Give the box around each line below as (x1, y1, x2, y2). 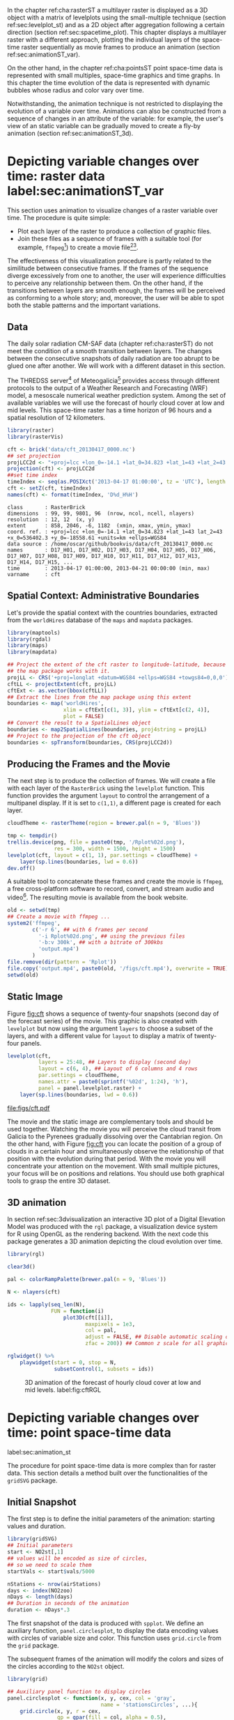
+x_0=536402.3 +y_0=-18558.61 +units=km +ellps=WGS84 (7, 534, 167, 541)
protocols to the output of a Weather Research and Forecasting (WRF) (7, 384, 208, 392)
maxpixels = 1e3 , (84, 1320, 136, 1328)
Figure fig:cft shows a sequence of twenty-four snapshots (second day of (7, 1009, 219, 1018)
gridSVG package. (7, 1476, 58, 1485)
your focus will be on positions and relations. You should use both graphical (7, 1169, 225, 1177)
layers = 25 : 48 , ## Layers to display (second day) (38, 1059, 192, 1066)
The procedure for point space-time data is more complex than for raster (7, 1461, 217, 1469)
